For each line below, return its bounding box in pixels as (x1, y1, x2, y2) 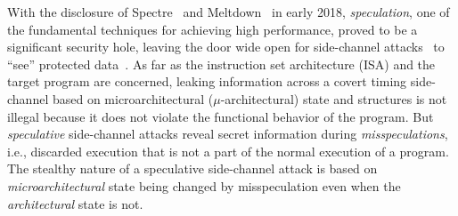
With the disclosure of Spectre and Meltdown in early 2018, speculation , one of (7, 3, 450, 20)
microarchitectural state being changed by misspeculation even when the (7, 176, 401, 195)
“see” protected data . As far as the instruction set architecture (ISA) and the (7, 54, 436, 73)
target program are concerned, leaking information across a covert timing (7, 72, 407, 91)
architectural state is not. (7, 194, 143, 212)
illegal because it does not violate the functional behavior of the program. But (7, 107, 434, 125)
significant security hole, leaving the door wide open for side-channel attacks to (7, 37, 445, 56)
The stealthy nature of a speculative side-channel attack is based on (7, 159, 378, 178)
